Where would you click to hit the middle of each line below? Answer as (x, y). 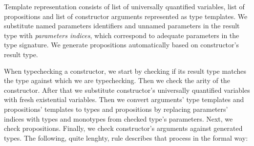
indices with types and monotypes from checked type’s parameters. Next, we (118, 118)
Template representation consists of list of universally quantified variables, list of (124, 6)
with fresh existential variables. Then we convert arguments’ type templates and (124, 99)
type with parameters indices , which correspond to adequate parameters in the (122, 35)
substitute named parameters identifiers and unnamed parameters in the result (122, 26)
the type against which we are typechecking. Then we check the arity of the (117, 80)
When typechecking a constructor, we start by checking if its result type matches (125, 71)
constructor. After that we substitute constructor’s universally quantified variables (127, 90)
